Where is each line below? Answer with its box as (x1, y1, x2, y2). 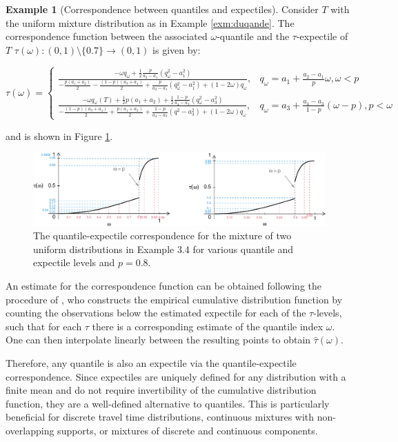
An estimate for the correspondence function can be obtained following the (6, 279, 322, 292)
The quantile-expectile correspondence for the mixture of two (33, 228, 292, 243)
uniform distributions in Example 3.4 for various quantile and (33, 241, 294, 256)
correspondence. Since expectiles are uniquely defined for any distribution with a (6, 369, 346, 383)
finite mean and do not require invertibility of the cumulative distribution (6, 383, 317, 397)
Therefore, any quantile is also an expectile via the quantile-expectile (6, 355, 297, 370)
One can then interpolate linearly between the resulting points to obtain (6, 332, 311, 347)
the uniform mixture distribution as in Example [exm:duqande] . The (6, 15, 295, 30)
